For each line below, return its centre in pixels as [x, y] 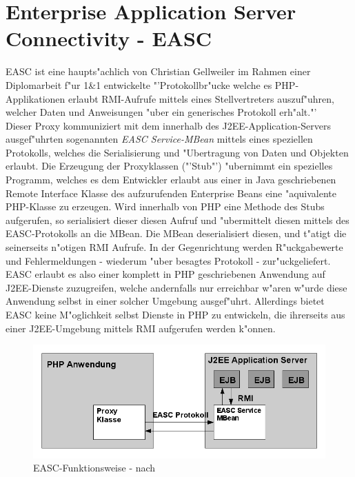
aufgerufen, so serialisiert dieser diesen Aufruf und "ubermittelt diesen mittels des [177, 220]
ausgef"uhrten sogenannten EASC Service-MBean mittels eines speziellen [159, 139]
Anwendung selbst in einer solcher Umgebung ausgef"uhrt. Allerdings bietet [165, 301]
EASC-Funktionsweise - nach [94, 468]
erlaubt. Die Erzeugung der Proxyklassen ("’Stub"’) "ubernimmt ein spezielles [169, 166]
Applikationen [35, 98]
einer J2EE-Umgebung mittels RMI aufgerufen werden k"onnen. [141, 328]
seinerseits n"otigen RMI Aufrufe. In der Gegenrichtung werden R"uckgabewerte [174, 247]
